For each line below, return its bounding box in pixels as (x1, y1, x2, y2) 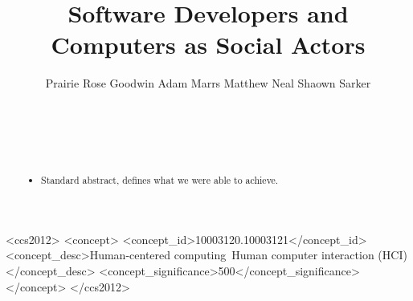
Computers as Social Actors (51, 28, 366, 61)
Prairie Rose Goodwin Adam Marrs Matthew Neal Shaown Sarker (45, 75, 371, 92)
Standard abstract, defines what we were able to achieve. (41, 173, 279, 187)
